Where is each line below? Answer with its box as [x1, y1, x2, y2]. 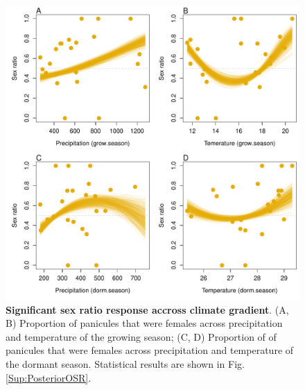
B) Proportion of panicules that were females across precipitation [6, 316, 283, 330]
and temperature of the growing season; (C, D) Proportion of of [6, 329, 277, 344]
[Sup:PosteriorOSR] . [6, 370, 91, 384]
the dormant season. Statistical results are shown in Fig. [6, 356, 245, 371]
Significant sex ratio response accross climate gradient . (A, [6, 302, 289, 316]
